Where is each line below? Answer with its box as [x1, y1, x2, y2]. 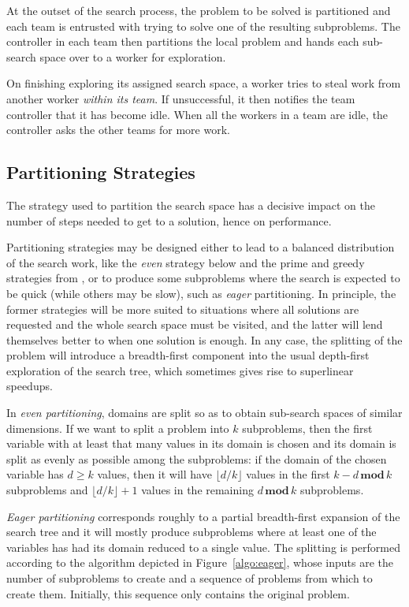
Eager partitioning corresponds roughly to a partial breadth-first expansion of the [6, 508, 400, 524]
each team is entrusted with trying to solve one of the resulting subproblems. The [6, 17, 400, 34]
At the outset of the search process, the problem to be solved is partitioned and [6, 2, 391, 18]
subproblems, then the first [242, 419, 373, 436]
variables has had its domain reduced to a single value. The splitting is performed [6, 538, 400, 555]
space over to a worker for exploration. [39, 48, 226, 65]
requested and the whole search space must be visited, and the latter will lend [6, 316, 383, 333]
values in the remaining [141, 482, 254, 498]
